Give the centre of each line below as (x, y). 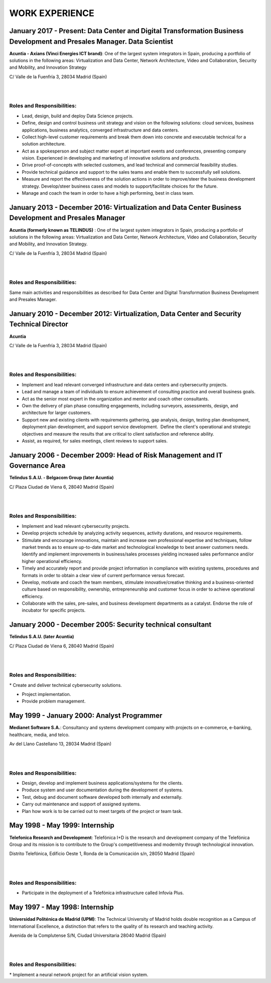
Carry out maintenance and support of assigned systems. (81, 804)
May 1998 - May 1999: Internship (62, 825)
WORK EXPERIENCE (52, 13)
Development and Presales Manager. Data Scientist (91, 41)
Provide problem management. (54, 701)
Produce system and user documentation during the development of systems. (102, 790)
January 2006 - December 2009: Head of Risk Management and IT (116, 455)
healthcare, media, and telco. (39, 735)
